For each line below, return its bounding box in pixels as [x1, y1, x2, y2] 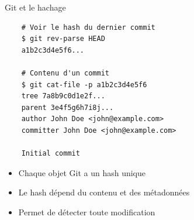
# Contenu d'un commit [21, 68, 109, 77]
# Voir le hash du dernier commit [21, 23, 155, 32]
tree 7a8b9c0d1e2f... [21, 92, 105, 101]
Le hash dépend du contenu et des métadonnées [18, 186, 190, 198]
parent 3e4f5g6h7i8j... [21, 103, 114, 112]
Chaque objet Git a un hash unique [18, 166, 146, 178]
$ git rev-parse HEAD [21, 35, 105, 43]
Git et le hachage [5, 1, 66, 13]
